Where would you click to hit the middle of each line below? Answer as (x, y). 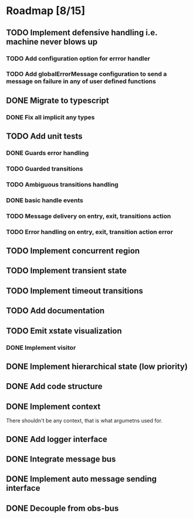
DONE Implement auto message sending (82, 479)
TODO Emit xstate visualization (64, 331)
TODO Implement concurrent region (73, 251)
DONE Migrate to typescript (58, 100)
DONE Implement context (53, 406)
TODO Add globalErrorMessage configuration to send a (87, 74)
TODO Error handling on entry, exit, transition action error (89, 232)
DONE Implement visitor (41, 347)
